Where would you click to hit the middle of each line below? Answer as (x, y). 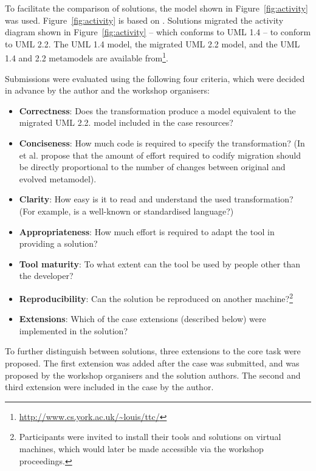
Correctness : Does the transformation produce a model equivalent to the (157, 110)
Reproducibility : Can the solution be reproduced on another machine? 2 (156, 297)
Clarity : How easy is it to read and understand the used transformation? (156, 199)
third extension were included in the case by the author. (109, 387)
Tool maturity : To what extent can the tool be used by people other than (160, 263)
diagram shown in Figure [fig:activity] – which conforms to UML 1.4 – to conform (158, 32)
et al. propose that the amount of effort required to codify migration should (160, 155)
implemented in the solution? (73, 330)
